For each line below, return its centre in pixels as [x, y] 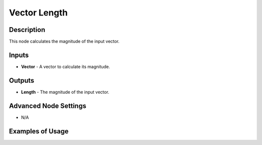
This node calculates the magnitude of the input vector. [64, 42]
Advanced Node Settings [48, 106]
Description [27, 30]
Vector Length [38, 13]
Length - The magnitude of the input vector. [65, 92]
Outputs [22, 80]
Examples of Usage [39, 131]
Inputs [19, 55]
